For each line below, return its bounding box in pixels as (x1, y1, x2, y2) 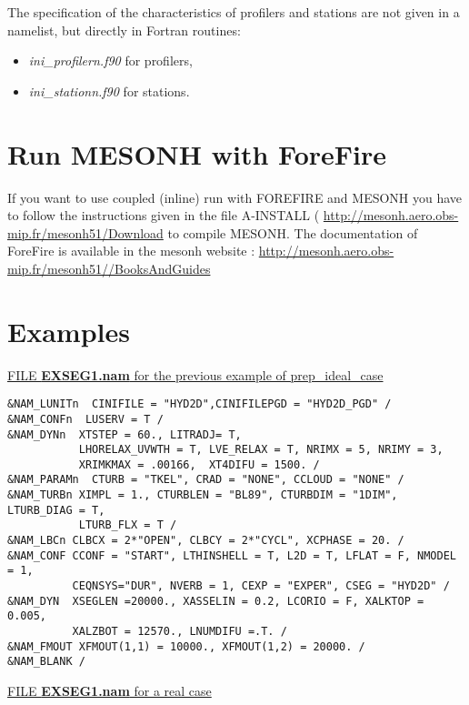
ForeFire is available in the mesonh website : (7, 241, 255, 260)
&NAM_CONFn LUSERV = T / (7, 412, 164, 426)
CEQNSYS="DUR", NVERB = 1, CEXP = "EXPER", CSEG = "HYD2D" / (72, 579, 450, 593)
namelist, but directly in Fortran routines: (7, 20, 241, 39)
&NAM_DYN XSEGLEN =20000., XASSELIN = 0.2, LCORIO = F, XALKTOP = (7, 594, 424, 608)
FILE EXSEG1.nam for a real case (7, 681, 212, 700)
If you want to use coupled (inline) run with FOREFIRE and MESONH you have (7, 187, 463, 206)
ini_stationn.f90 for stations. (28, 81, 190, 100)
